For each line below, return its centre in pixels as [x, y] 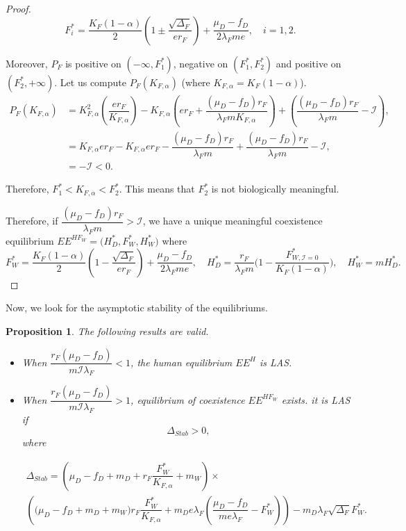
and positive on [308, 63]
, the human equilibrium [181, 362]
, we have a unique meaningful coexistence [232, 221]
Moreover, [27, 63]
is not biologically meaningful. [275, 189]
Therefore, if [32, 221]
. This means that [157, 189]
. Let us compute [91, 82]
